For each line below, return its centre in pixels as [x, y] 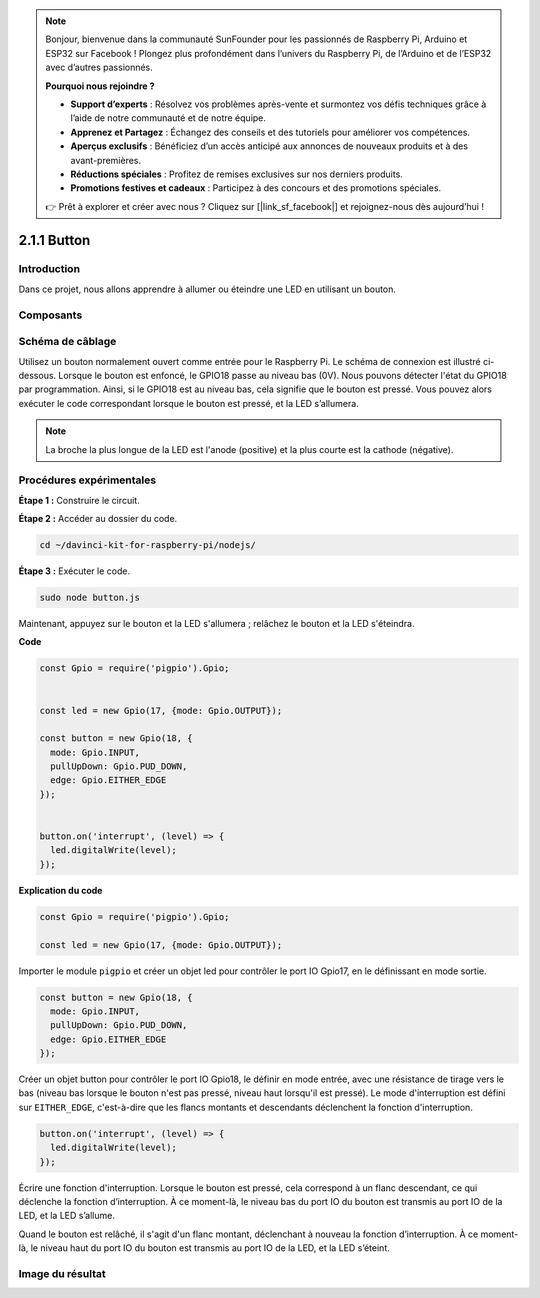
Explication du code [60, 890]
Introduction [49, 269]
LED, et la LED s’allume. [66, 1216]
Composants [50, 315]
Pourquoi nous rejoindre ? [100, 86]
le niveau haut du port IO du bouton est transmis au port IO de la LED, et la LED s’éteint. [210, 1248]
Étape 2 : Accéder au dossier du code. [98, 519]
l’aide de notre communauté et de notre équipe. [168, 118]
